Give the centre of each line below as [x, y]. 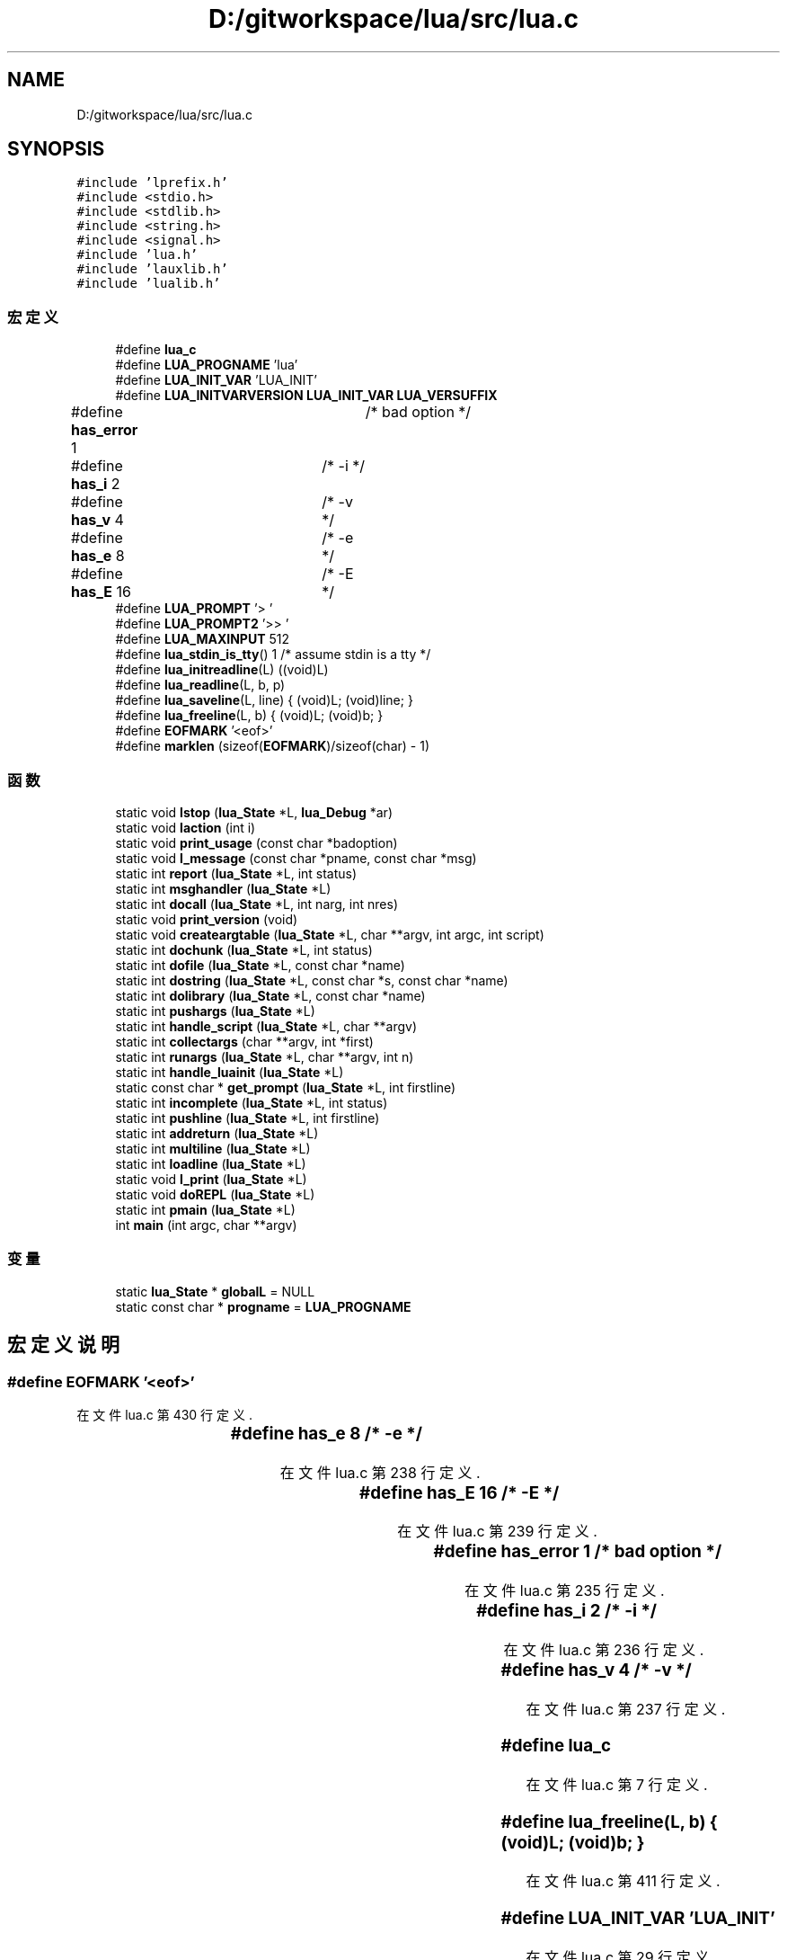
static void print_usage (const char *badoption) [256, 842]
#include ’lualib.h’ [149, 284]
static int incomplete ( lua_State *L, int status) [252, 1102]
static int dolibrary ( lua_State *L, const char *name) [270, 995]
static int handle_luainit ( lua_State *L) [230, 1072]
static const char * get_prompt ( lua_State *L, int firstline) [286, 1087]
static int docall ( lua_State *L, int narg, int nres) [256, 904]
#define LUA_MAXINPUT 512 [202, 639]
